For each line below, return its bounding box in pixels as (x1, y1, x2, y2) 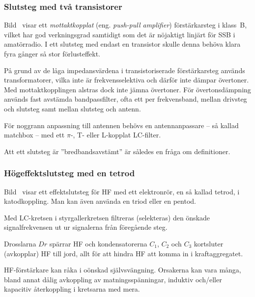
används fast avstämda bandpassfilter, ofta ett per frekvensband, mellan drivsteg (4, 94, 247, 104)
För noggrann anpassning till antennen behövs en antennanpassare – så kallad (4, 120, 239, 130)
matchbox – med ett (4, 130, 65, 140)
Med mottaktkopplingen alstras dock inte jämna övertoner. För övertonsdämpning (4, 84, 251, 94)
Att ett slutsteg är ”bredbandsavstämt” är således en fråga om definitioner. (4, 146, 230, 156)
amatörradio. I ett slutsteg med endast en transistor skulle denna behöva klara (4, 39, 241, 49)
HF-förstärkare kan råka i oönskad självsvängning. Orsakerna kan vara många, (4, 265, 241, 275)
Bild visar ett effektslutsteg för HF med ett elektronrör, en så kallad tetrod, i (4, 186, 240, 196)
